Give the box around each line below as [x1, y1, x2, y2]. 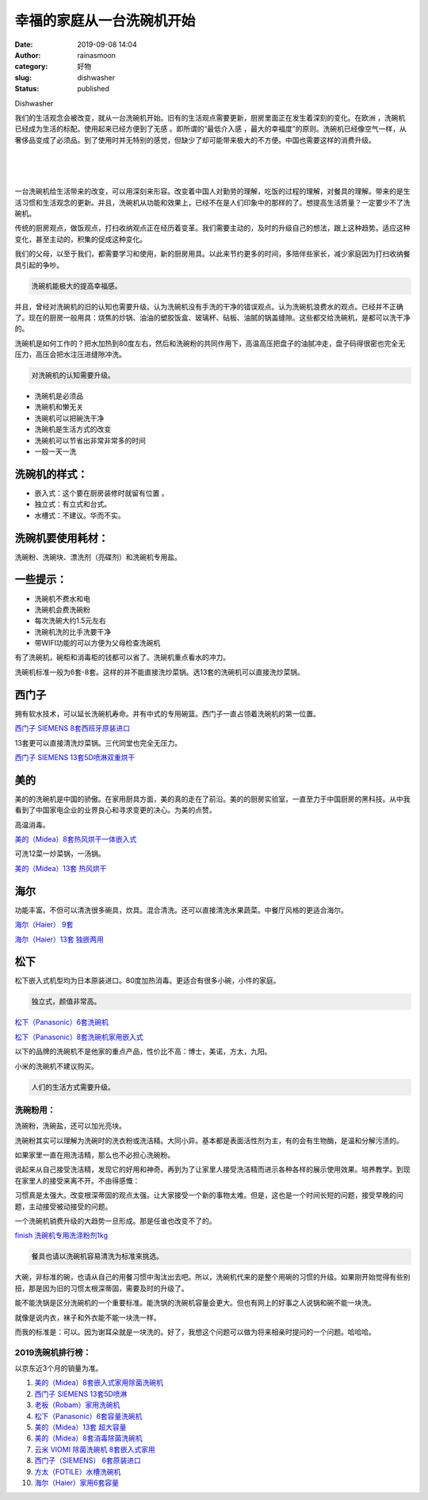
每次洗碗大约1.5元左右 [34, 616, 106, 626]
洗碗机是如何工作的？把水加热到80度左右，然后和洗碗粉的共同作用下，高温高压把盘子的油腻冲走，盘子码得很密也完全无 [14, 338, 406, 348]
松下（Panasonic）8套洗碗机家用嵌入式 [14, 1032, 144, 1042]
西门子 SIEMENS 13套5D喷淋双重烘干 [14, 752, 136, 762]
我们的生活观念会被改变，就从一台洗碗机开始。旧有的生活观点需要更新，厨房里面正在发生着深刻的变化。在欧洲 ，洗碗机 [14, 113, 406, 122]
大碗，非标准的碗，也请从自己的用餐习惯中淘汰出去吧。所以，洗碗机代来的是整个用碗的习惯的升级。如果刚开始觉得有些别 [14, 1272, 411, 1282]
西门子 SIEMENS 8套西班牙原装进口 [14, 723, 131, 733]
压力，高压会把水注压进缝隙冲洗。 [14, 350, 126, 359]
